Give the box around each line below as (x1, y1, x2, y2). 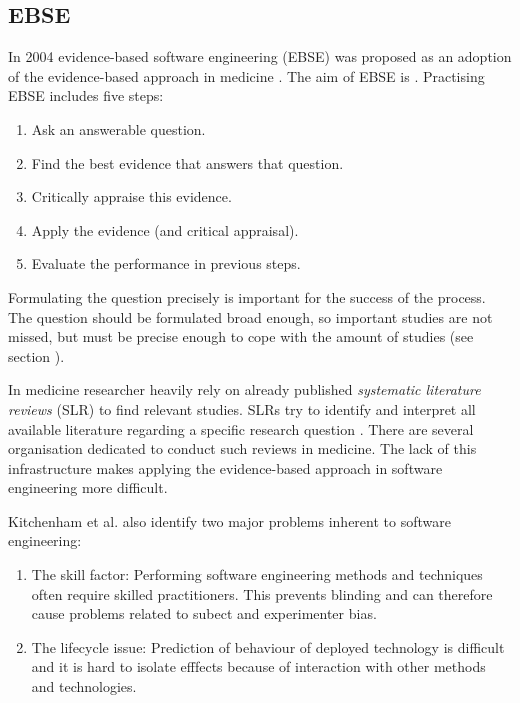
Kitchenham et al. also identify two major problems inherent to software (8, 510, 451, 531)
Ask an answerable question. (31, 118, 206, 139)
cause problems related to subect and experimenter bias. (31, 603, 377, 624)
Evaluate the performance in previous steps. (31, 253, 301, 274)
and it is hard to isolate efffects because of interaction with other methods (31, 656, 486, 677)
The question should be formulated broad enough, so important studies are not (8, 306, 493, 327)
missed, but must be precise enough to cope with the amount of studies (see (8, 326, 474, 347)
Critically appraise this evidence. (31, 186, 232, 207)
